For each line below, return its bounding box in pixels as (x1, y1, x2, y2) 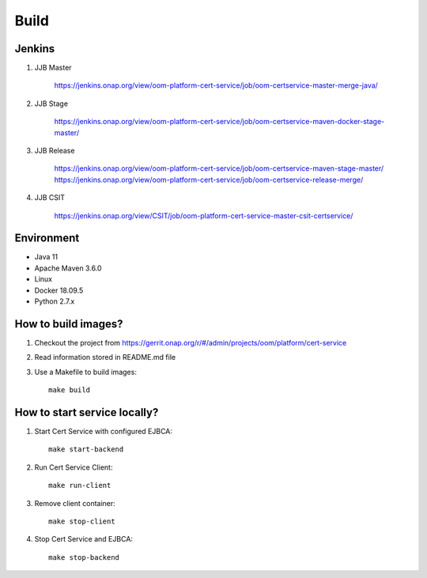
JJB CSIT (34, 193, 66, 202)
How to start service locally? (14, 406, 159, 419)
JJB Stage (34, 99, 69, 108)
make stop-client (48, 516, 115, 526)
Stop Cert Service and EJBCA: (34, 535, 134, 544)
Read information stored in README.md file (34, 353, 176, 362)
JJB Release (34, 146, 75, 156)
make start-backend (48, 445, 124, 454)
